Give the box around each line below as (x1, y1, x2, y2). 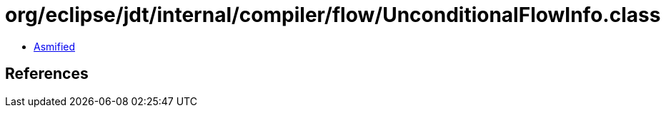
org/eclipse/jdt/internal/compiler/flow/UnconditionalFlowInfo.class (5, 3, 661, 27)
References (5, 65, 89, 83)
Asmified (34, 40, 76, 53)
